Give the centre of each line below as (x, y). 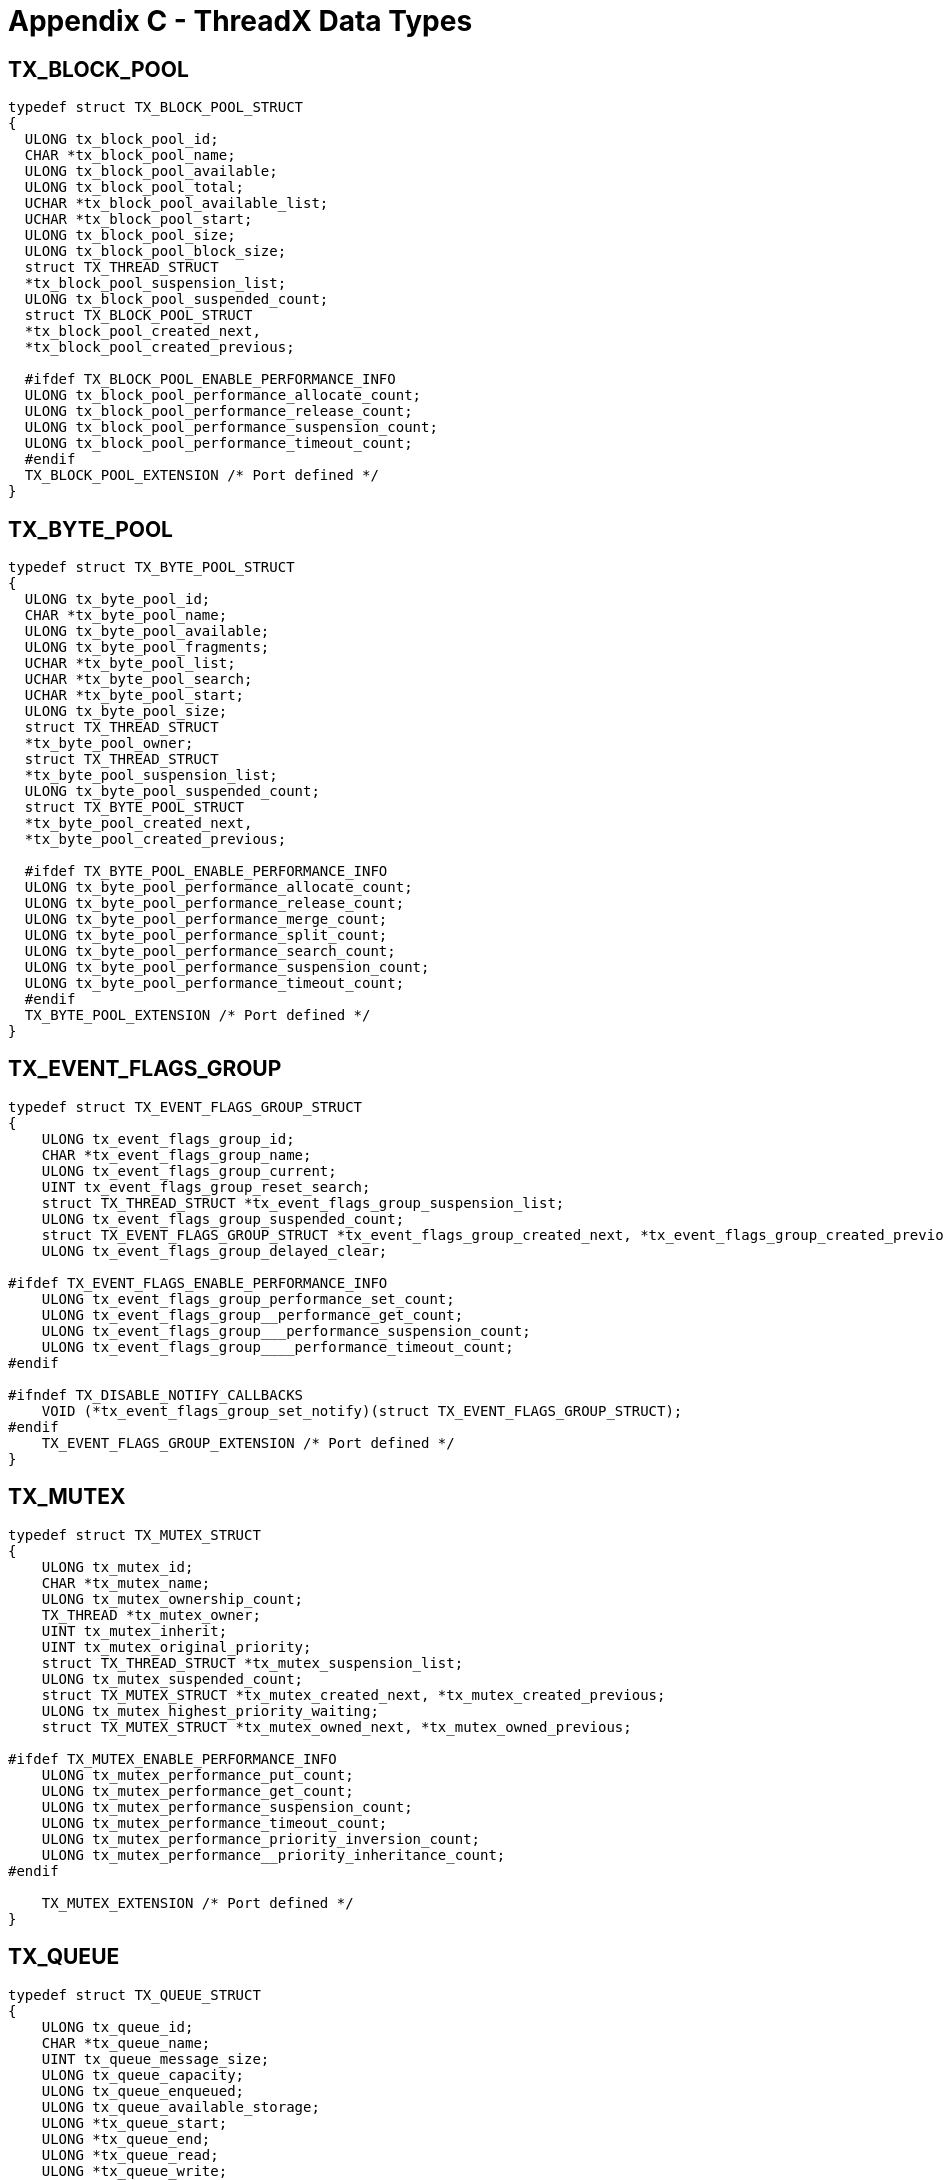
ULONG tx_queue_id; (117, 2026)
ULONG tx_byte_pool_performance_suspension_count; (227, 967)
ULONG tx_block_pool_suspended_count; (176, 299)
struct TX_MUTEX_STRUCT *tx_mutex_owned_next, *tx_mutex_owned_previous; (336, 1726)
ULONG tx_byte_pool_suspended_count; (172, 791)
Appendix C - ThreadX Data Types (240, 21)
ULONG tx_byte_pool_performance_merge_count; (206, 919)
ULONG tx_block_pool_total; (134, 187)
